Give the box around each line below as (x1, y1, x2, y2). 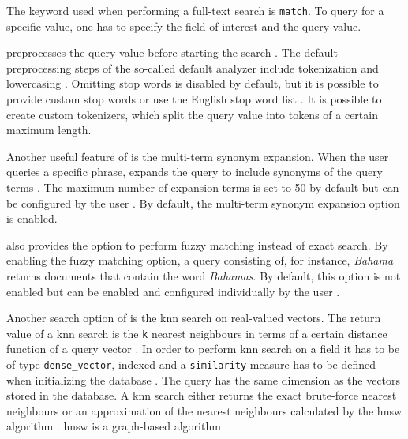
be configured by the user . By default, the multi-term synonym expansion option (6, 194, 400, 211)
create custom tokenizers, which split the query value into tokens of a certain (6, 106, 378, 122)
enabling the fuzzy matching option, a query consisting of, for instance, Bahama (6, 252, 394, 268)
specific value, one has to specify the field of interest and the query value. (6, 17, 361, 34)
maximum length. (6, 122, 92, 138)
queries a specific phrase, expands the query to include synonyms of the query (6, 163, 384, 180)
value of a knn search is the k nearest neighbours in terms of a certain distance (6, 325, 387, 341)
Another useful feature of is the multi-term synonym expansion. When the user (6, 148, 389, 164)
